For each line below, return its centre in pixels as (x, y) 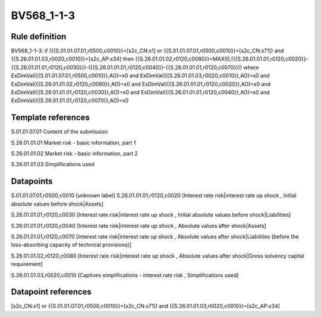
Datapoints (32, 181)
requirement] (27, 264)
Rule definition (39, 37)
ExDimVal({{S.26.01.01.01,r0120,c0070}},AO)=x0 (70, 100)
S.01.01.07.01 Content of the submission (59, 132)
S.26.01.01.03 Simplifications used (53, 164)
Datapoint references (51, 292)
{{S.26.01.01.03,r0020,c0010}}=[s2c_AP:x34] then (73, 59)
